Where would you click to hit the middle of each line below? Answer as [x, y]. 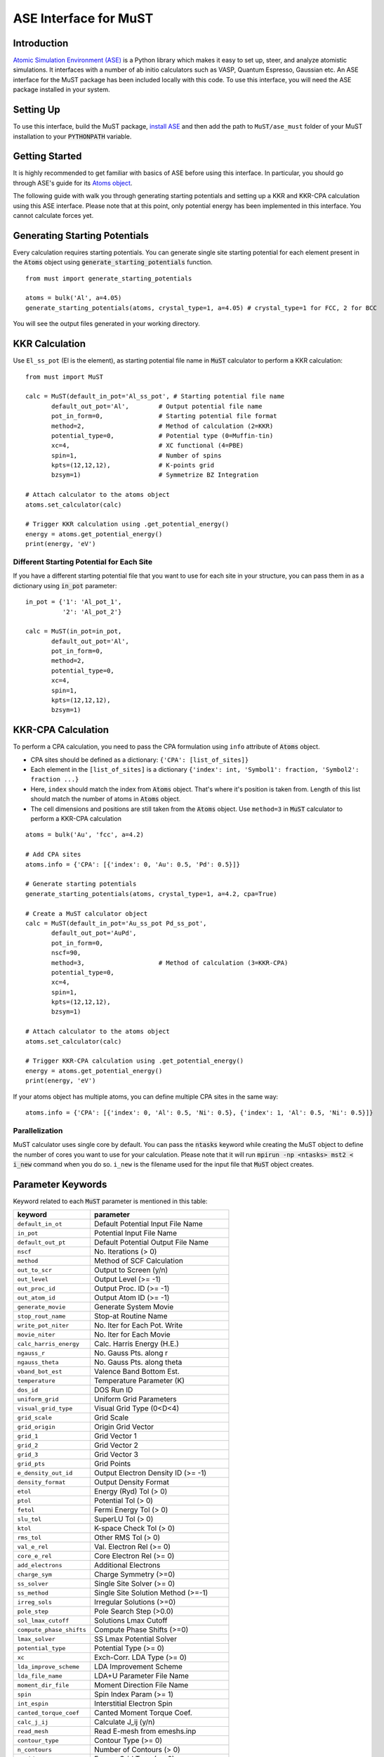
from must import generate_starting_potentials [109, 278]
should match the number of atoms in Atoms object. [106, 799]
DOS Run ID [113, 1390]
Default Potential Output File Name [151, 1243]
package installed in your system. [61, 90]
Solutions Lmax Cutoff [131, 1621]
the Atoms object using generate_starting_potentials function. [113, 262]
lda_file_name [40, 1676]
